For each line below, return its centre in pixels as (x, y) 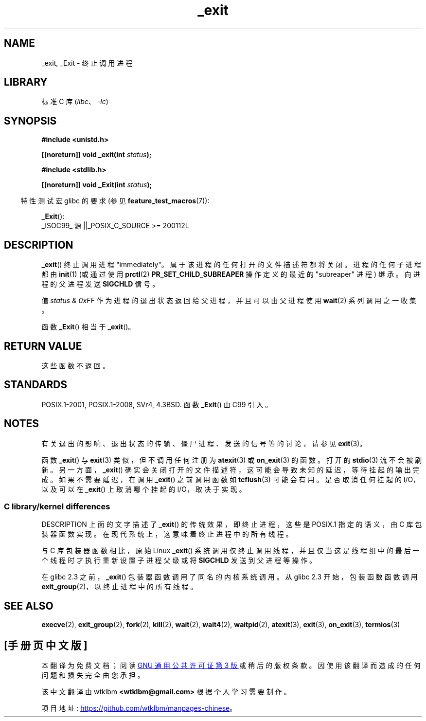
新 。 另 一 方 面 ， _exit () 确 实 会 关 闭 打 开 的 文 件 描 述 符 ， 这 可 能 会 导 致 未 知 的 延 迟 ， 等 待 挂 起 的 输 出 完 (231, 469)
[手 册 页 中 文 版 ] (46, 645)
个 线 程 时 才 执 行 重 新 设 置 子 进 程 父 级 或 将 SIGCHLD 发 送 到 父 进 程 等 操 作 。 (179, 560)
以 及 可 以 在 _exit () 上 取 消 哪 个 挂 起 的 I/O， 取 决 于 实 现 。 (144, 489)
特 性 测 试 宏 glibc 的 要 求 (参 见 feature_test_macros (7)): (115, 201)
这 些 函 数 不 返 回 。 (75, 365)
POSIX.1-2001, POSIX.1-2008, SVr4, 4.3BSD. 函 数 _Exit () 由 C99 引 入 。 (157, 404)
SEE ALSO (29, 606)
